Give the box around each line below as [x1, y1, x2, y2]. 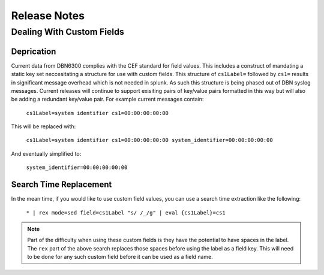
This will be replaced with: [11, 123, 76, 130]
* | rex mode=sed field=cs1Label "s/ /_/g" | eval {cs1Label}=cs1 [26, 209, 226, 216]
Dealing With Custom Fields [11, 26, 124, 37]
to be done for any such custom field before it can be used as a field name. [27, 253, 213, 261]
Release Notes [11, 9, 85, 22]
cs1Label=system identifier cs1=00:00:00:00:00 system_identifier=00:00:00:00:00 [26, 137, 273, 144]
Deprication [11, 46, 56, 56]
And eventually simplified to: [11, 150, 82, 157]
